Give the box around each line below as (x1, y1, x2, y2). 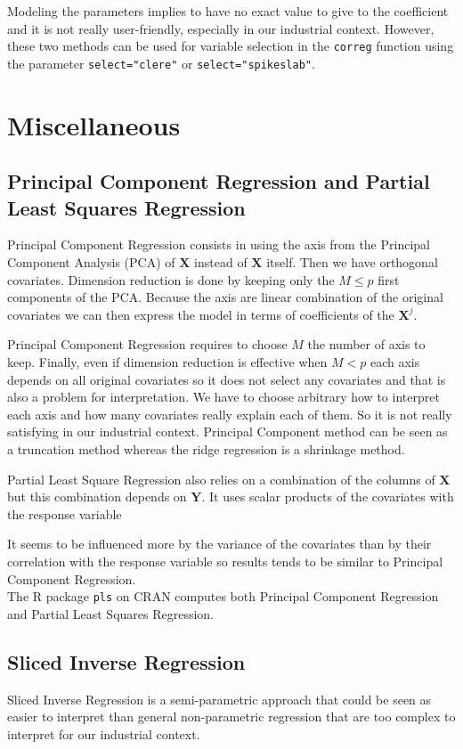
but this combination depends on (7, 487, 187, 506)
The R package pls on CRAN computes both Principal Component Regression (7, 587, 439, 606)
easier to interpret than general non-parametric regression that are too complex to (7, 707, 456, 726)
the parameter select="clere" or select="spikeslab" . (7, 53, 315, 72)
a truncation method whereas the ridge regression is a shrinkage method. (7, 440, 405, 458)
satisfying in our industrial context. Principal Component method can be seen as (7, 422, 448, 441)
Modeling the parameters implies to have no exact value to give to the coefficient (7, 2, 449, 20)
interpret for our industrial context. (7, 724, 200, 743)
